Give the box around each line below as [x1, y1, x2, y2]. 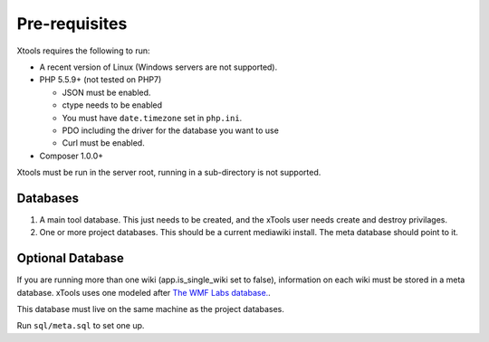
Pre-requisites [16, 14, 128, 33]
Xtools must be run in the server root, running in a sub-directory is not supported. [16, 167, 321, 178]
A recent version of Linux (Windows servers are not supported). [39, 62, 278, 72]
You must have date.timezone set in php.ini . [62, 112, 243, 123]
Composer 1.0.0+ [39, 150, 104, 161]
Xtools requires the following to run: [16, 45, 150, 56]
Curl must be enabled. [62, 138, 145, 148]
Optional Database [16, 251, 124, 266]
